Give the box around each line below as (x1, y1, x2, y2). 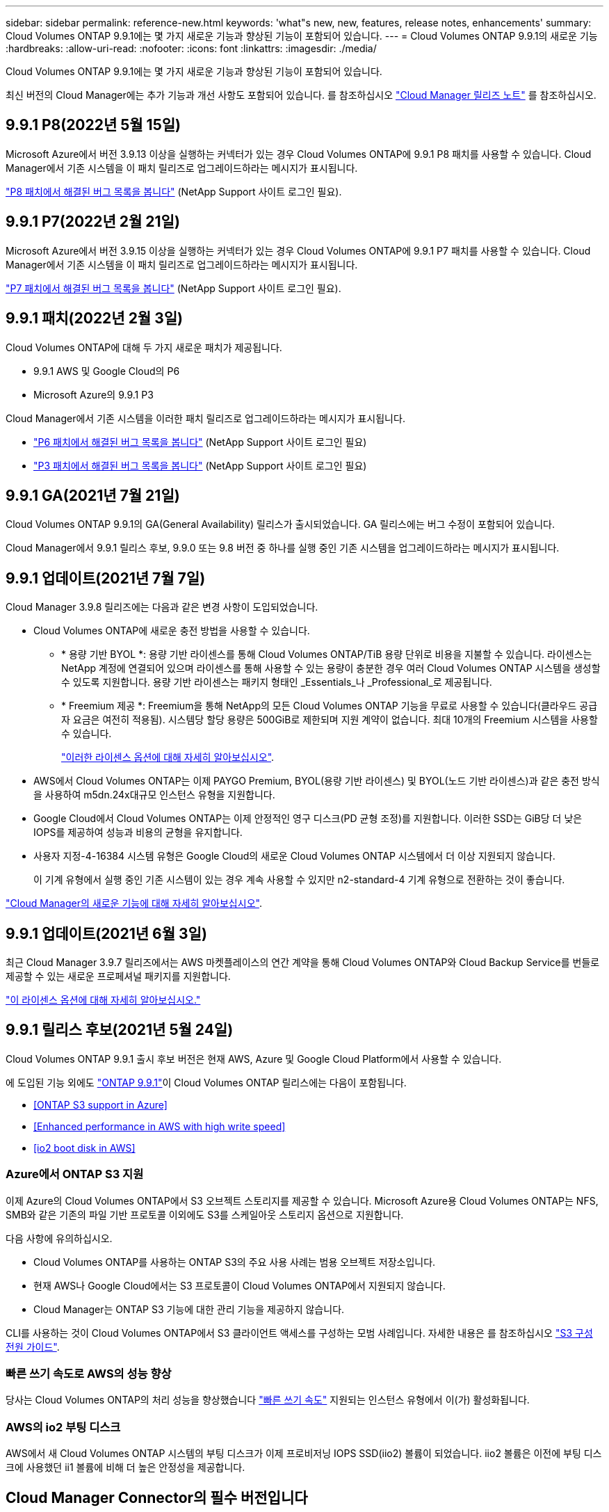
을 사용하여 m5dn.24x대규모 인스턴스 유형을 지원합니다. (33, 789, 275, 801)
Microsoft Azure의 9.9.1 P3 (33, 388, 154, 401)
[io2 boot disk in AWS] (33, 1141, 136, 1154)
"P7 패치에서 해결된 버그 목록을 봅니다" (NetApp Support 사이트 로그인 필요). (6, 282, 341, 294)
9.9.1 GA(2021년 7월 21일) (6, 486, 180, 504)
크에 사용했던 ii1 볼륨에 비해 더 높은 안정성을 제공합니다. (6, 1461, 245, 1474)
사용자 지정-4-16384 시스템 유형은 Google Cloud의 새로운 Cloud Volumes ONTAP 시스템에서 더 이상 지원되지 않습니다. (33, 850, 555, 862)
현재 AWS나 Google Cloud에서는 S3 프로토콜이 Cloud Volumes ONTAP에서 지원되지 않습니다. (33, 1279, 446, 1292)
